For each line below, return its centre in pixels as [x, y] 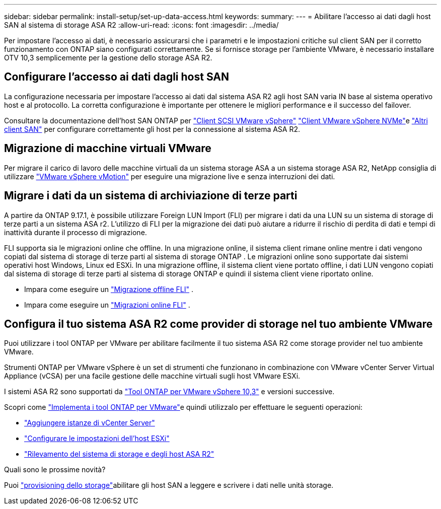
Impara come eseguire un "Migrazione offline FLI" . [109, 289]
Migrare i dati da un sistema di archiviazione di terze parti [151, 196]
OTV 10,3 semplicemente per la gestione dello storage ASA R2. [108, 58]
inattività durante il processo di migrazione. [76, 232]
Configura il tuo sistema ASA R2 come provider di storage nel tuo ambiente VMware [218, 324]
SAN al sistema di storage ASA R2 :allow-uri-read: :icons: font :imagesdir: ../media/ [141, 25]
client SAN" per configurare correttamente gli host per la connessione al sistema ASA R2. [152, 129]
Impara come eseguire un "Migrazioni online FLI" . [107, 305]
